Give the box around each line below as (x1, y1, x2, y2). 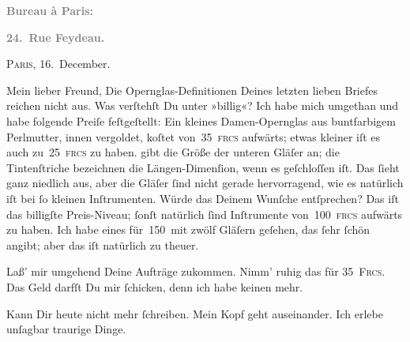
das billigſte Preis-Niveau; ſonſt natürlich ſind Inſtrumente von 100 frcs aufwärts (6, 205, 403, 222)
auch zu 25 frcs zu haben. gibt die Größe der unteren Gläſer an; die (6, 144, 340, 160)
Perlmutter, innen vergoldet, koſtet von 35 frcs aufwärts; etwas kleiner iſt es (6, 128, 381, 145)
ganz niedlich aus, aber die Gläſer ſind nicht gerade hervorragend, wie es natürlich (6, 175, 404, 191)
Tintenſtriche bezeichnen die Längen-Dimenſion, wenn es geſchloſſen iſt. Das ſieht (6, 159, 400, 175)
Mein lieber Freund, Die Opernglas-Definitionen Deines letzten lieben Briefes (6, 81, 378, 98)
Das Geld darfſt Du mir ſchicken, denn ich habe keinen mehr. (6, 278, 303, 295)
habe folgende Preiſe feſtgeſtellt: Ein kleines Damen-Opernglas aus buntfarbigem (6, 112, 396, 129)
